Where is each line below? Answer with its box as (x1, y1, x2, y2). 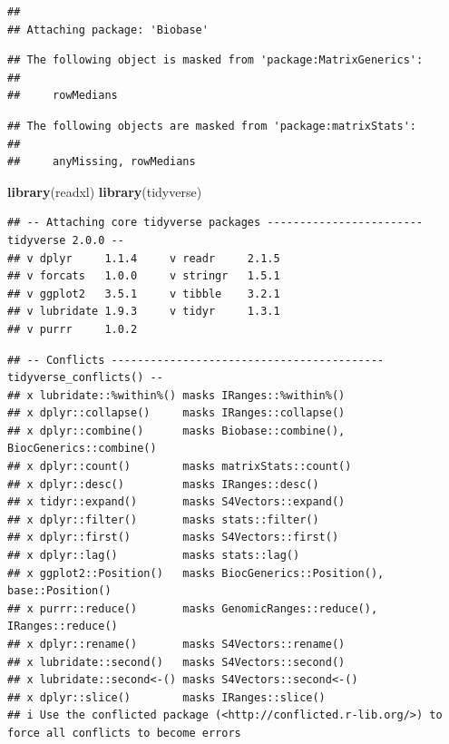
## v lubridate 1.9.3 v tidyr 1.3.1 (7, 305, 280, 318)
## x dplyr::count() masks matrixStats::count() (7, 460, 352, 474)
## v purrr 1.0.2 (7, 322, 138, 336)
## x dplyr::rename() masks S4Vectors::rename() (7, 638, 346, 651)
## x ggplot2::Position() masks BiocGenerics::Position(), (7, 566, 385, 580)
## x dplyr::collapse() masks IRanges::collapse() (7, 406, 346, 420)
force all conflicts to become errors (7, 726, 241, 739)
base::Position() (7, 584, 112, 598)
